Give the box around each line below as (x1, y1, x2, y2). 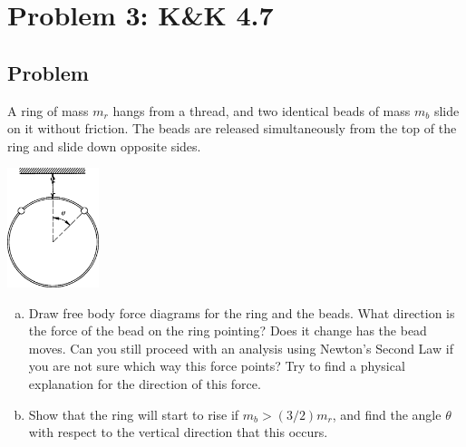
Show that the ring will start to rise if (28, 404, 239, 423)
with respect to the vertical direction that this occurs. (28, 423, 328, 442)
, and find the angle (332, 404, 442, 423)
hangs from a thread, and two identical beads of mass (112, 101, 411, 120)
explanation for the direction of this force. (28, 374, 261, 394)
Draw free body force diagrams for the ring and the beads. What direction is (28, 303, 455, 322)
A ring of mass (7, 101, 89, 120)
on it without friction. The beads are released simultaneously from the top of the (7, 119, 457, 138)
